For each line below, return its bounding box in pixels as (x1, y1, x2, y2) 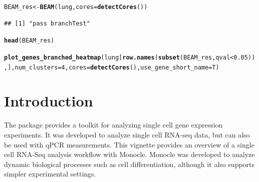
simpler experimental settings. (4, 168, 96, 179)
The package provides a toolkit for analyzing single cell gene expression (4, 119, 223, 130)
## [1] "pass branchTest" (4, 19, 90, 27)
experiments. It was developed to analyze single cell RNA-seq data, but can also (4, 129, 250, 139)
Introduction (4, 90, 93, 111)
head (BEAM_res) (4, 37, 55, 44)
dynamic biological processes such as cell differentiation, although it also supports (4, 158, 255, 169)
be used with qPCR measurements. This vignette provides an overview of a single (4, 139, 254, 149)
